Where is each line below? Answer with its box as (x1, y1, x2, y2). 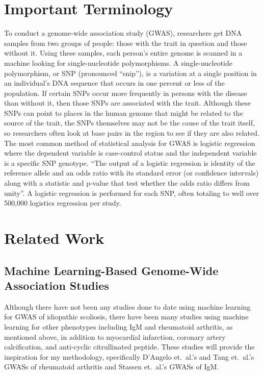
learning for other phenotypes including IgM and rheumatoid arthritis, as (4, 321, 233, 332)
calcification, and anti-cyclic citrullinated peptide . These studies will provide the (4, 341, 255, 352)
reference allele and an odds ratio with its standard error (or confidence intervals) (4, 167, 259, 178)
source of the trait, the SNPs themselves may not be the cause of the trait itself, (4, 117, 255, 128)
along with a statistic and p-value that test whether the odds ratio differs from (4, 178, 250, 188)
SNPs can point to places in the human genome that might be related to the (4, 107, 243, 118)
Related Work (4, 228, 104, 248)
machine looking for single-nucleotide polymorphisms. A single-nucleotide (4, 57, 233, 68)
